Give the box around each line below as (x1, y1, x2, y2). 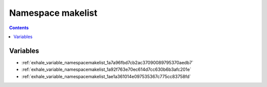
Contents (9, 25, 29, 31)
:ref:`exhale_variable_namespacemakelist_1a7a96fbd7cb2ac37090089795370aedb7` (21, 59, 194, 65)
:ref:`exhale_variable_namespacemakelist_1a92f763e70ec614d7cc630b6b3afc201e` (21, 67, 191, 73)
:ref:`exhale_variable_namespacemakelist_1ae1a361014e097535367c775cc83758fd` (21, 73, 191, 79)
